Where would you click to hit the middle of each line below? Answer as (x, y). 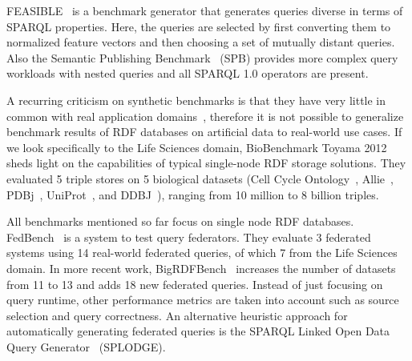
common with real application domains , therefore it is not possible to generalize (205, 116)
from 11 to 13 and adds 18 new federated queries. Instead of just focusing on (195, 284)
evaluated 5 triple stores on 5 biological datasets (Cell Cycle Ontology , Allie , (200, 178)
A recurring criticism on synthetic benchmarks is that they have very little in (196, 100)
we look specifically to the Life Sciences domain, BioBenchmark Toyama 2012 (197, 147)
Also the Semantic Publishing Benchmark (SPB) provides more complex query (202, 57)
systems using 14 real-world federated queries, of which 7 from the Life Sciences (202, 253)
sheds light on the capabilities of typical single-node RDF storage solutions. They (206, 163)
